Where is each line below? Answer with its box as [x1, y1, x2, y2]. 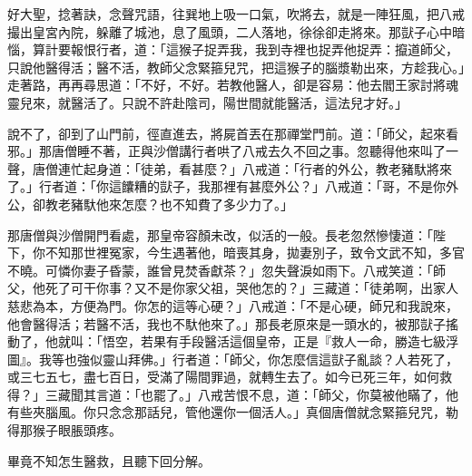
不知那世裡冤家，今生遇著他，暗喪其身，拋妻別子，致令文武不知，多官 [44, 243, 465, 262]
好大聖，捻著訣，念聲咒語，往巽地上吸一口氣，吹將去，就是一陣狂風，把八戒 [7, 5, 465, 23]
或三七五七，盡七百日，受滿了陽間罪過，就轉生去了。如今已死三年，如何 [7, 367, 439, 386]
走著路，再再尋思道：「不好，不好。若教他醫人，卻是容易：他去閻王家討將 [7, 75, 446, 94]
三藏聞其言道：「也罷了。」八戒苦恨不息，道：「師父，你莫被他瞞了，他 [44, 384, 458, 403]
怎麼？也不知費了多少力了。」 [121, 194, 293, 213]
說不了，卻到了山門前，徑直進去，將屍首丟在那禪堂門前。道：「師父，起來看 [7, 123, 458, 142]
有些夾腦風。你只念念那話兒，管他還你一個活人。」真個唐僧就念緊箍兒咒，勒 [7, 403, 458, 422]
